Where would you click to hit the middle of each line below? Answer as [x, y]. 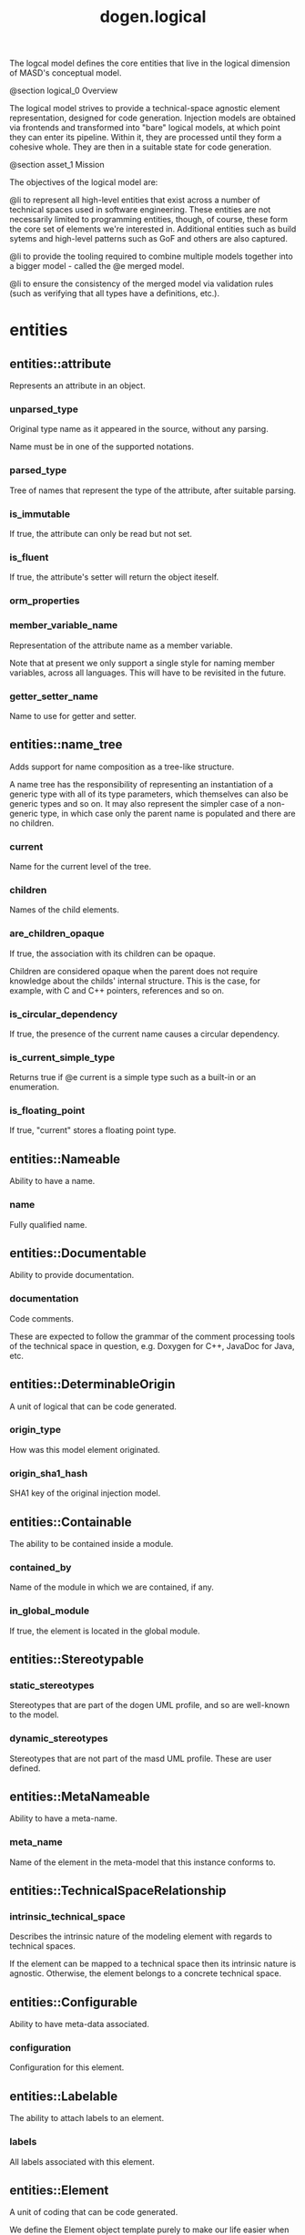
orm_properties [45, 601]
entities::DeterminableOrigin [92, 1384]
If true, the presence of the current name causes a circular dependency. [145, 1034]
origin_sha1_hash [49, 1473]
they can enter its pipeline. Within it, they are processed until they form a [146, 138]
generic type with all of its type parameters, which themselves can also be [149, 794]
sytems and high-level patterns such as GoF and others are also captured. [149, 239]
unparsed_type [44, 409]
